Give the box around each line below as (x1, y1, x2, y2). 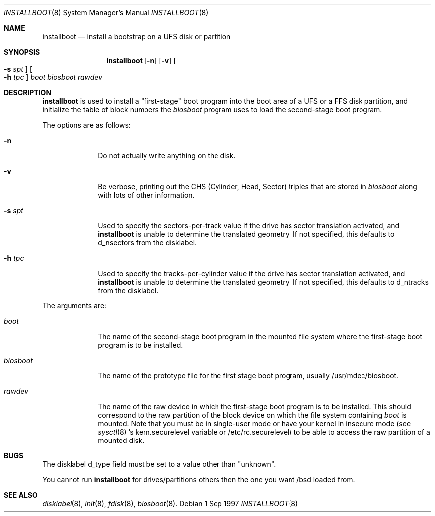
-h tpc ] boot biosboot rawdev (4, 73, 103, 81)
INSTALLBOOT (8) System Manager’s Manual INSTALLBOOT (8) (4, 8, 209, 17)
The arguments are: (42, 301, 107, 310)
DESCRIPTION (4, 88, 52, 97)
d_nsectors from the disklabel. (98, 238, 197, 247)
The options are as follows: (42, 121, 131, 129)
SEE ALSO (4, 491, 38, 499)
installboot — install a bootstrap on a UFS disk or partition (42, 32, 231, 41)
